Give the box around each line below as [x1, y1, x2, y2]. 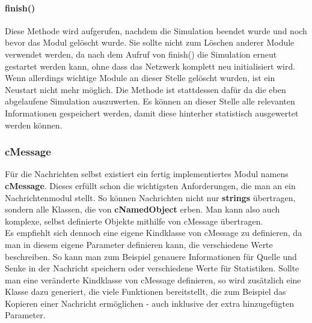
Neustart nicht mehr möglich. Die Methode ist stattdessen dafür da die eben [5, 83, 286, 95]
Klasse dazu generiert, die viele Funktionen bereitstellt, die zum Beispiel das [5, 285, 286, 298]
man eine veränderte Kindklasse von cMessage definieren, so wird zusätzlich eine [5, 273, 301, 286]
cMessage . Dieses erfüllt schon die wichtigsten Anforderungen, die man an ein [5, 179, 296, 192]
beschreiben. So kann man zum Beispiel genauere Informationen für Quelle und [5, 250, 297, 262]
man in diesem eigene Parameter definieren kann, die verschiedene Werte [5, 238, 273, 250]
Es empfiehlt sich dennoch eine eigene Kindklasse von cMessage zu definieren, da [5, 226, 302, 239]
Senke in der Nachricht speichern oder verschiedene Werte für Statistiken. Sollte [5, 262, 299, 274]
